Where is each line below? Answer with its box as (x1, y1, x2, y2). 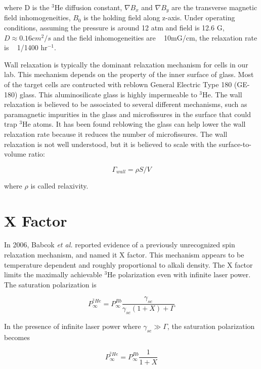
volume (4, 149, 26, 159)
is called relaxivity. (30, 180, 89, 191)
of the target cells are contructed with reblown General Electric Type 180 (4, 79, 232, 90)
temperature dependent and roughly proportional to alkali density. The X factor (4, 259, 253, 270)
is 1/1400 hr (4, 42, 48, 53)
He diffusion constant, (54, 2, 122, 12)
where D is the (4, 2, 50, 12)
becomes (4, 331, 30, 342)
